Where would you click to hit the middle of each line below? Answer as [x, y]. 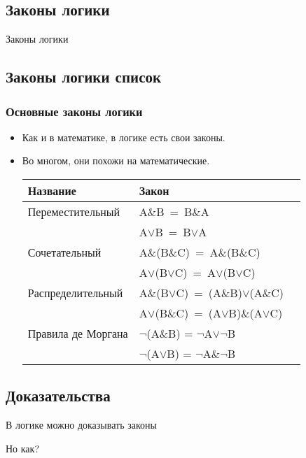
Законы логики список [84, 77]
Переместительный [74, 211]
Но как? [22, 448]
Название [52, 190]
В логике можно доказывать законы [81, 425]
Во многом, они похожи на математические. [116, 160]
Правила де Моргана [78, 333]
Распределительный [75, 292]
